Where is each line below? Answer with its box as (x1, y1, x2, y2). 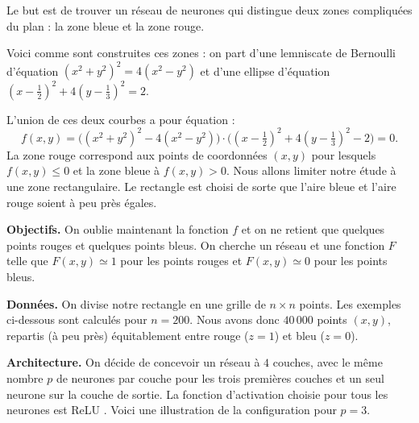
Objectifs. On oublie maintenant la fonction (6, 221, 229, 238)
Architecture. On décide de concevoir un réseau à (6, 354, 260, 371)
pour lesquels (311, 146, 376, 163)
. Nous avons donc (189, 311, 280, 328)
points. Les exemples (299, 295, 401, 312)
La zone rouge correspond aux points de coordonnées (6, 146, 268, 163)
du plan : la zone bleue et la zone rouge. (6, 17, 205, 34)
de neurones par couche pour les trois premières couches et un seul (56, 370, 384, 386)
